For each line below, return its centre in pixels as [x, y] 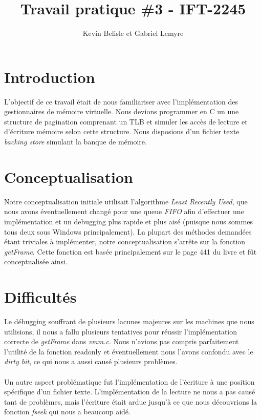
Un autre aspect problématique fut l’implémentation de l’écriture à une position [129, 381]
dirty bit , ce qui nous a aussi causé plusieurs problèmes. [91, 361]
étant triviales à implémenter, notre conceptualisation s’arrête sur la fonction [125, 241]
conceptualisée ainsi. [36, 261]
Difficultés [40, 297]
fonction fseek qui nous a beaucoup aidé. [67, 412]
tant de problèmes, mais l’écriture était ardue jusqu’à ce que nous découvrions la [131, 401]
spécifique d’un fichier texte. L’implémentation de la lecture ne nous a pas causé [130, 392]
